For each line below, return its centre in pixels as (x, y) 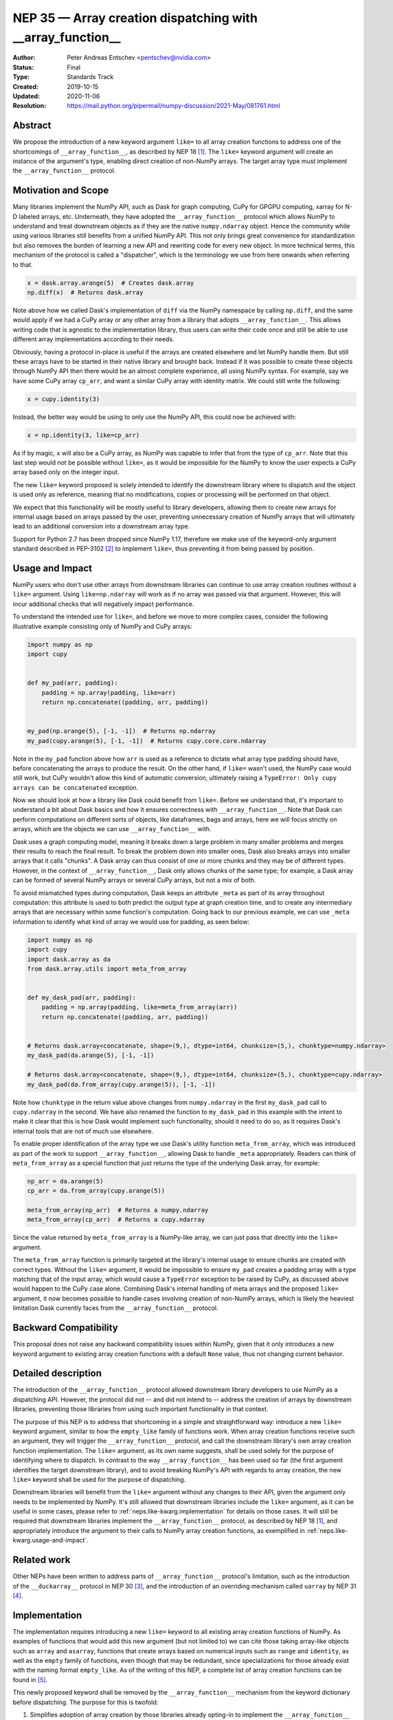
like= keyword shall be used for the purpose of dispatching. (99, 1479)
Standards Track (90, 77)
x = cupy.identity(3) (64, 399)
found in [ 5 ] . (30, 1679)
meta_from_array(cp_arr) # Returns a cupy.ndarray (116, 1220)
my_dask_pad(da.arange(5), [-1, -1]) (91, 1055)
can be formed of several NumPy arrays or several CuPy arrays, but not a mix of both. (134, 880)
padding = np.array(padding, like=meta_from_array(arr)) (139, 1007)
